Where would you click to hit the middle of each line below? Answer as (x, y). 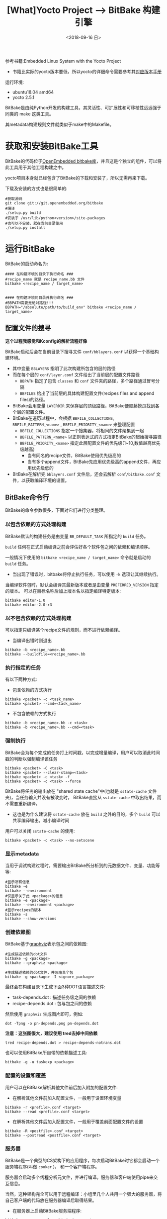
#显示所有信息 (17, 882)
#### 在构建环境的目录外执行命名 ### (39, 297)
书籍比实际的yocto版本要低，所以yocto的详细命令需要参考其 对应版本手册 (87, 71)
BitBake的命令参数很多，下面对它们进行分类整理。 (56, 510)
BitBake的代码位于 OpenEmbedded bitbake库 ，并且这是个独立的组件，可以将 (83, 161)
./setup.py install (25, 228)
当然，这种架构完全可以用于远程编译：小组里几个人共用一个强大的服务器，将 (83, 1194)
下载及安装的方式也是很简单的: (37, 188)
